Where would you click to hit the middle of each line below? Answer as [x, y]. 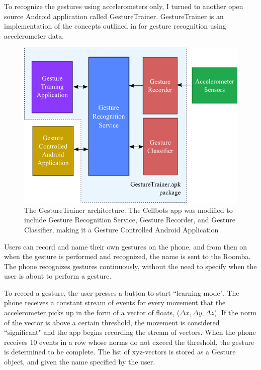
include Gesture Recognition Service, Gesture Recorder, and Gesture [130, 220]
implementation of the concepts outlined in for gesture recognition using [115, 26]
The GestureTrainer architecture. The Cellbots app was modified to [128, 210]
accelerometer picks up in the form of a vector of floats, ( [92, 313]
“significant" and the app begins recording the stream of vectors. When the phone [130, 332]
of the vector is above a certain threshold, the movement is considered [112, 322]
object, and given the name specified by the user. [80, 362]
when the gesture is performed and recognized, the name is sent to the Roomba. [127, 256]
